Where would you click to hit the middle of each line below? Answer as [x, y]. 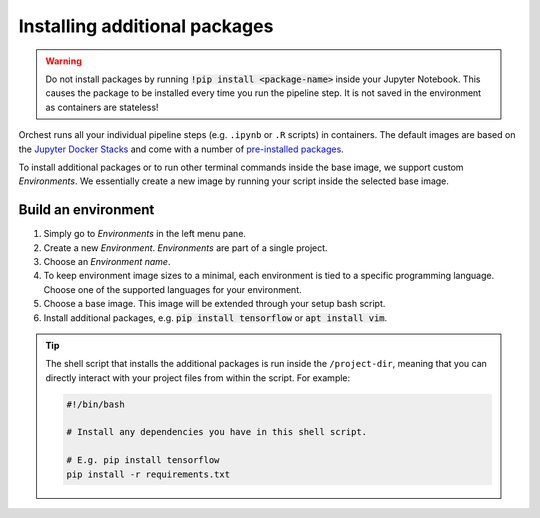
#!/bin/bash [95, 404]
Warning [63, 61]
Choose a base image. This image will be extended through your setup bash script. [214, 304]
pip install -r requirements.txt [148, 474]
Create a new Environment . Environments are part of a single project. [186, 247]
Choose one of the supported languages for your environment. [172, 289]
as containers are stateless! [102, 107]
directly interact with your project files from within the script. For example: [198, 377]
